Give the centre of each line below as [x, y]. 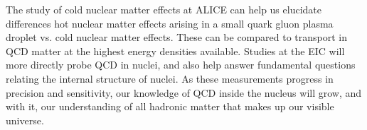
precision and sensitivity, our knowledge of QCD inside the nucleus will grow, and [184, 92]
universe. [25, 120]
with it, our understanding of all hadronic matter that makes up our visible [170, 106]
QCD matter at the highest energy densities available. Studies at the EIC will [175, 51]
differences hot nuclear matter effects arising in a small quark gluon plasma [170, 23]
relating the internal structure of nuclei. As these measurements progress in [170, 78]
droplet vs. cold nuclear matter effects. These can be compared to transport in [177, 37]
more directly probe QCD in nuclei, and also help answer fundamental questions [181, 65]
